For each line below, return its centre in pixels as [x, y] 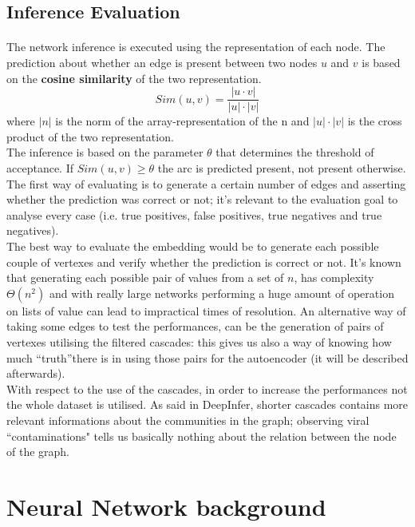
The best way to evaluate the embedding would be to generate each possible [193, 246]
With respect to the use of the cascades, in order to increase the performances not [207, 388]
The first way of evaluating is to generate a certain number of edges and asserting [206, 183]
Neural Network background [166, 506]
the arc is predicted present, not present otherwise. [282, 168]
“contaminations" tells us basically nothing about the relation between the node [202, 436]
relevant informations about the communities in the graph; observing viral [188, 420]
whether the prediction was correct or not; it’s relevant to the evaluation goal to [202, 199]
